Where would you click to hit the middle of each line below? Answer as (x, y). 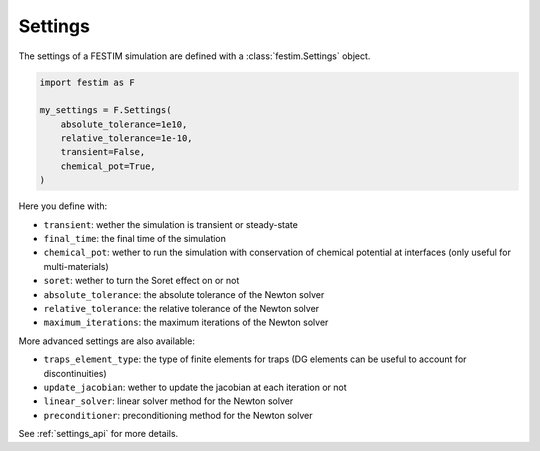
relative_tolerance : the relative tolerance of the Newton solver (181, 308)
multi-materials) (76, 266)
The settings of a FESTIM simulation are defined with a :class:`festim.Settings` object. (194, 56)
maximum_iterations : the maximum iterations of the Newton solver (186, 322)
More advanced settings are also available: (106, 341)
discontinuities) (75, 373)
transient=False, (103, 152)
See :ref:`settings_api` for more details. (98, 434)
